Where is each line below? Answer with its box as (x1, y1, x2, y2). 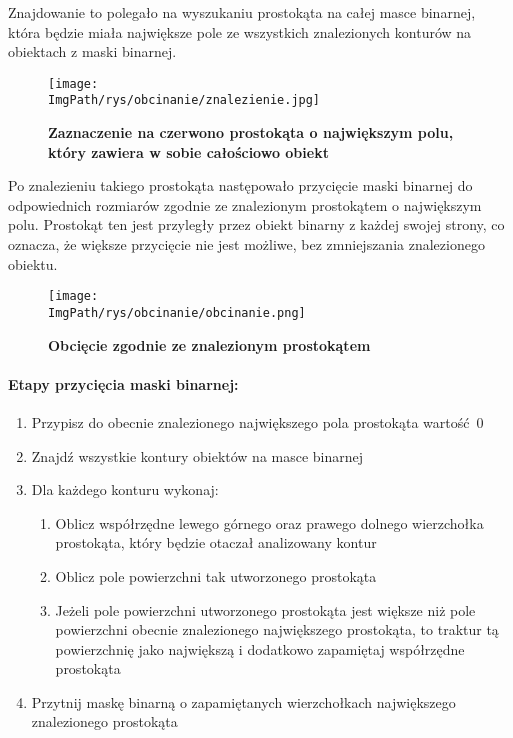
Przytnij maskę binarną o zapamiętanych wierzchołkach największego (31, 691, 456, 712)
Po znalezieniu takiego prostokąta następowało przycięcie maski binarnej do (8, 175, 473, 196)
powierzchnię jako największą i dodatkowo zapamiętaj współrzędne (55, 638, 465, 659)
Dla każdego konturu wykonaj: (31, 479, 219, 500)
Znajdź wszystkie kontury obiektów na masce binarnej (31, 445, 364, 466)
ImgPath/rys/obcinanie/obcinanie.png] (48, 305, 306, 320)
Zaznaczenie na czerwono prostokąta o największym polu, (48, 122, 454, 143)
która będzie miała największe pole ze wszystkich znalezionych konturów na (8, 21, 472, 42)
